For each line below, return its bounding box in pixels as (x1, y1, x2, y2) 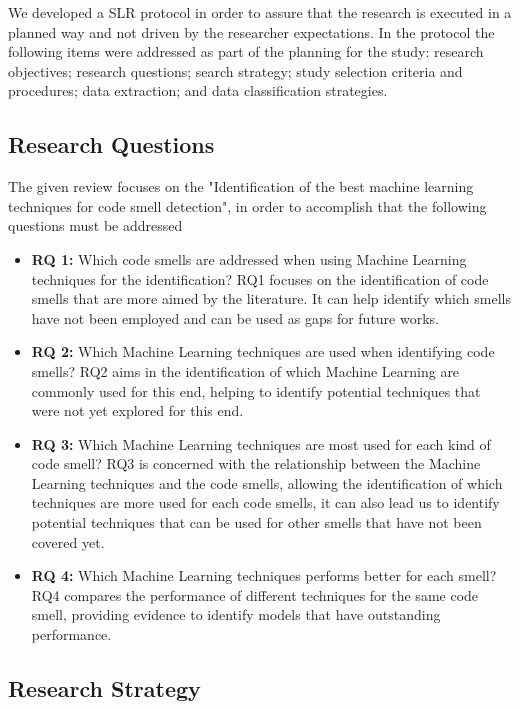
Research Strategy (8, 673, 201, 704)
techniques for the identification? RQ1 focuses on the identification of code (31, 268, 489, 289)
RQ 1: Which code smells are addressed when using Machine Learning (31, 248, 467, 269)
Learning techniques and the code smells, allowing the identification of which (31, 472, 503, 493)
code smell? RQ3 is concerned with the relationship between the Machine (31, 453, 481, 474)
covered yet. (31, 531, 105, 552)
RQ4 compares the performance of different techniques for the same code (31, 584, 479, 605)
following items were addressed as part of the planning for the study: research (8, 41, 484, 62)
